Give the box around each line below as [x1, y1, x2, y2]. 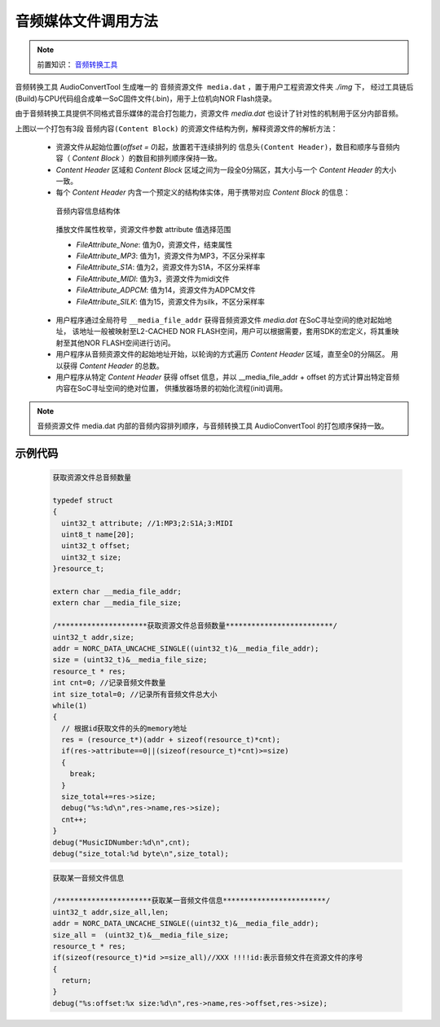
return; [61, 976, 92, 985]
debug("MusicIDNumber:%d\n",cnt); [52, 837, 191, 847]
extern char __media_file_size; [52, 599, 183, 608]
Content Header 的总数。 [78, 361, 165, 371]
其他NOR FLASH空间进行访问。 [69, 338, 175, 348]
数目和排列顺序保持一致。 [135, 153, 222, 163]
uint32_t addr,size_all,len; [52, 907, 169, 916]
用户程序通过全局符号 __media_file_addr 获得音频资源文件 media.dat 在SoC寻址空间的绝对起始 [55, 314, 385, 325]
